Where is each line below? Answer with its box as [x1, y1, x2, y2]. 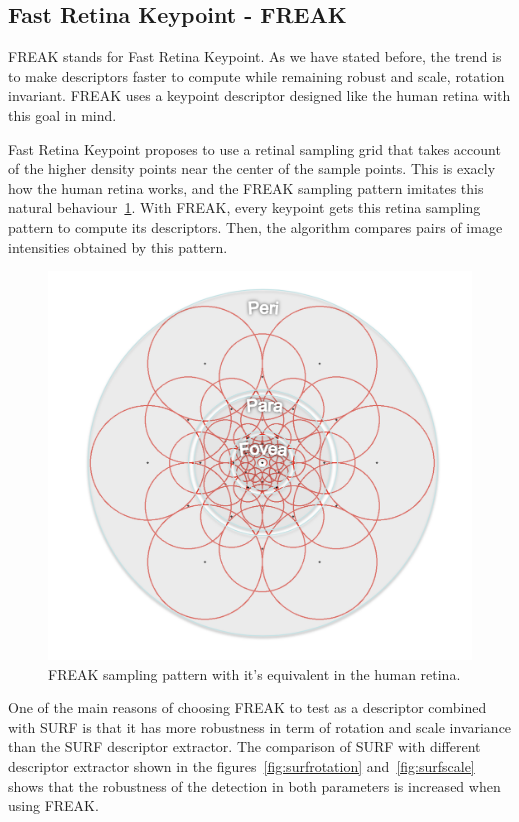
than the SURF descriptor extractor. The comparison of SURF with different [8, 736, 481, 757]
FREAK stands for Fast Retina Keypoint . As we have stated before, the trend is [8, 46, 502, 67]
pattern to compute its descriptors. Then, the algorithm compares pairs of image [8, 216, 503, 237]
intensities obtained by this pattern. [8, 236, 228, 257]
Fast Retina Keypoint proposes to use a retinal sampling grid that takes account [8, 138, 501, 159]
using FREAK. [8, 795, 99, 816]
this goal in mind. [8, 104, 117, 125]
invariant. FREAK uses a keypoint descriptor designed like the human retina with [8, 85, 511, 106]
